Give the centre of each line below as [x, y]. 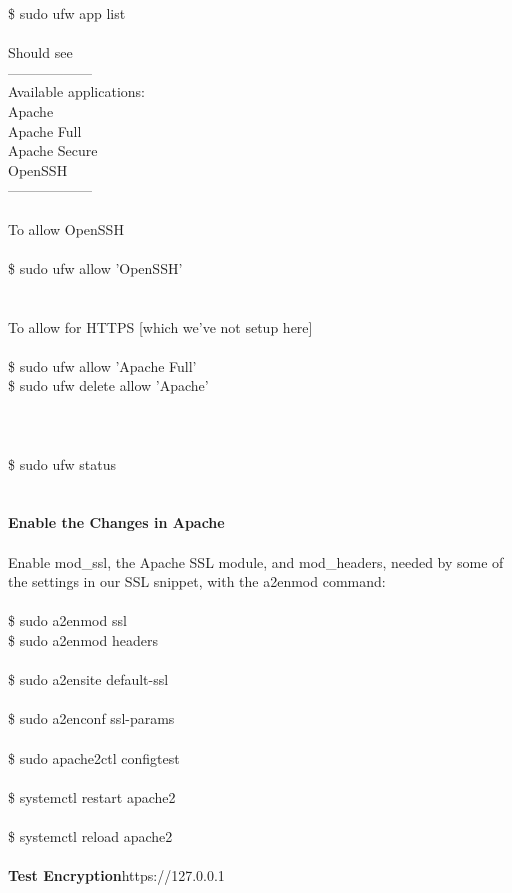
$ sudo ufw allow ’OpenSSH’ [95, 267]
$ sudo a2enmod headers [83, 640]
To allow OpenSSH [66, 228]
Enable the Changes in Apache [116, 522]
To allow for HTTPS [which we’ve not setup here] [160, 326]
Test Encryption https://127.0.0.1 [116, 875]
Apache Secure [53, 150]
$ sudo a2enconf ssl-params [91, 718]
